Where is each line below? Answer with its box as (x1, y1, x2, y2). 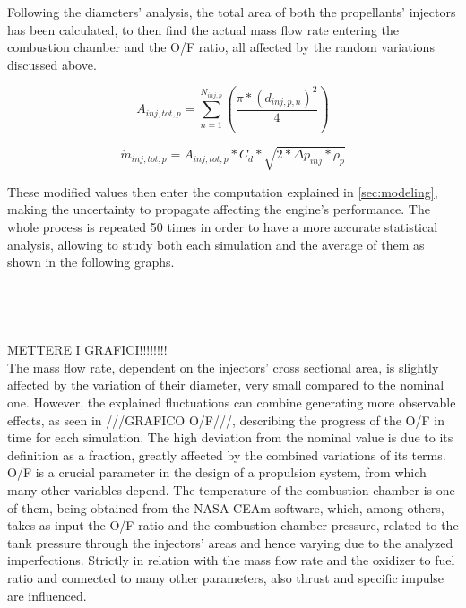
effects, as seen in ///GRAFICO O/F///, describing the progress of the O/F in (7, 410, 444, 429)
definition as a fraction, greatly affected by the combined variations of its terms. (7, 445, 446, 464)
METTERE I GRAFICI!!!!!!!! (7, 340, 168, 359)
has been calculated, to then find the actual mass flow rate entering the (7, 20, 400, 39)
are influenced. (7, 586, 87, 604)
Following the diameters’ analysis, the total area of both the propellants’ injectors (7, 3, 456, 21)
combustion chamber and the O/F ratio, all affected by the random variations (7, 38, 435, 56)
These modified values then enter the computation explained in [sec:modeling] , (7, 182, 438, 201)
